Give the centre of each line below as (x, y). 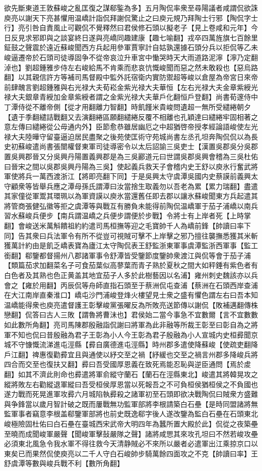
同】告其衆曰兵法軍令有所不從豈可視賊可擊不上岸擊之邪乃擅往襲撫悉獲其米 (127, 235)
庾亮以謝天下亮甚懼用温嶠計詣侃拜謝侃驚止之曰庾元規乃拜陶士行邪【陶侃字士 (131, 17)
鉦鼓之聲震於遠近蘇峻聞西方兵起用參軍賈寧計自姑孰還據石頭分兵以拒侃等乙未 (131, 47)
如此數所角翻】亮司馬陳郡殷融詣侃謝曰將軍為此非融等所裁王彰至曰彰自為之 (127, 324)
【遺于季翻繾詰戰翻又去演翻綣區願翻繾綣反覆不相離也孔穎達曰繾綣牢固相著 (127, 116)
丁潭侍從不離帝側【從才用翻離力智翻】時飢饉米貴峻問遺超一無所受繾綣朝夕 (127, 106)
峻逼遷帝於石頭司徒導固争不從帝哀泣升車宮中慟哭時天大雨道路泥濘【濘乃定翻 (131, 57)
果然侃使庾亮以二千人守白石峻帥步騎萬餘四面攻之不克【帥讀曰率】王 (145, 453)
